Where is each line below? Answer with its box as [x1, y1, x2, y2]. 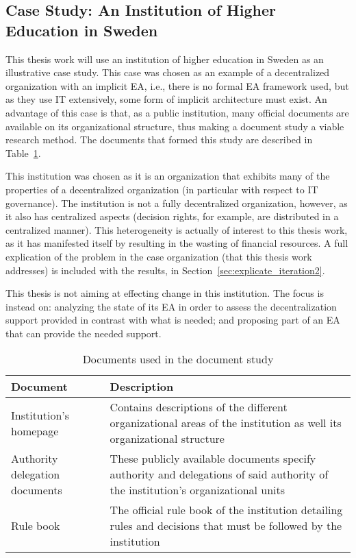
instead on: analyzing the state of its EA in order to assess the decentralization [5, 299, 337, 313]
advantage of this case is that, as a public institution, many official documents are [5, 105, 349, 119]
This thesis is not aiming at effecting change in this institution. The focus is [5, 286, 324, 300]
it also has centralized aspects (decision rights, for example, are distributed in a [5, 209, 339, 223]
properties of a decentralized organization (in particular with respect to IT [5, 182, 318, 196]
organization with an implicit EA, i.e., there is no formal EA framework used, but [5, 78, 349, 93]
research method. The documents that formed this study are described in [5, 132, 313, 147]
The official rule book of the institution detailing [110, 502, 343, 518]
